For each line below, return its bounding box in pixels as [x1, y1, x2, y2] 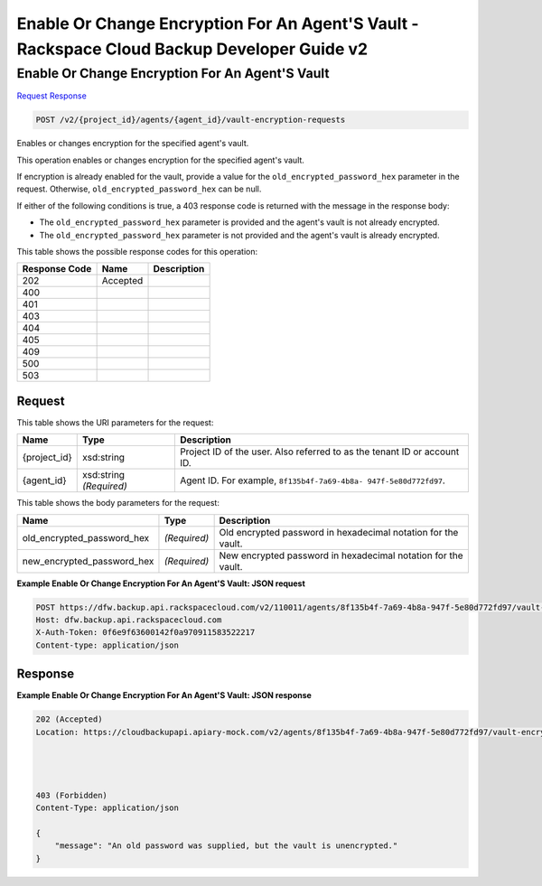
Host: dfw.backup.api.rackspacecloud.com [35, 614, 222, 625]
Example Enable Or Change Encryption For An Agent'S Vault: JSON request [16, 578, 306, 589]
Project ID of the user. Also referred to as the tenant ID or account [179, 445, 460, 458]
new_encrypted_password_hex [22, 555, 154, 567]
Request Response [16, 90, 88, 101]
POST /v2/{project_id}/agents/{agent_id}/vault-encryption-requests [35, 115, 346, 126]
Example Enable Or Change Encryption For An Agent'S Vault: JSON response [16, 690, 312, 701]
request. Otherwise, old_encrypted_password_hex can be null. [16, 183, 262, 194]
